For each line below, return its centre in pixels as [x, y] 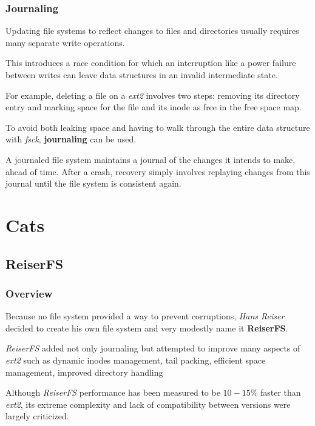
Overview [29, 293]
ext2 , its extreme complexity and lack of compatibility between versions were [148, 404]
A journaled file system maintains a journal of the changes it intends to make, [151, 159]
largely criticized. [37, 416]
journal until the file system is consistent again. [93, 183]
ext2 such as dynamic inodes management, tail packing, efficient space [136, 360]
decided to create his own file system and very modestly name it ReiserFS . [147, 328]
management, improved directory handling [84, 372]
